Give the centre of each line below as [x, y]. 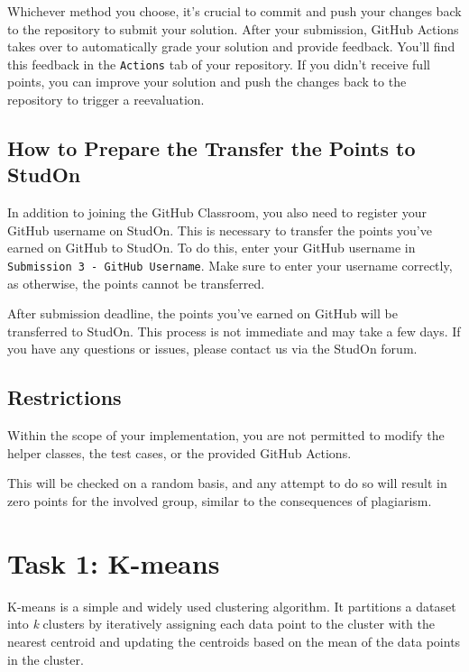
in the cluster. [46, 659]
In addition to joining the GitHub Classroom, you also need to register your [217, 212]
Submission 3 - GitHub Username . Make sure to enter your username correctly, [230, 265]
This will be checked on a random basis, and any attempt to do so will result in [227, 483]
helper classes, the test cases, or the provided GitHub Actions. [179, 452]
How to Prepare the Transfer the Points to [212, 148]
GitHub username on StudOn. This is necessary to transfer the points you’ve [220, 230]
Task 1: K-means [114, 562]
